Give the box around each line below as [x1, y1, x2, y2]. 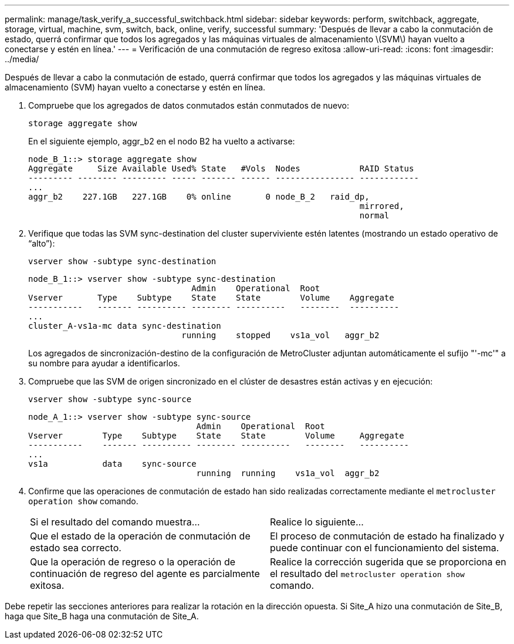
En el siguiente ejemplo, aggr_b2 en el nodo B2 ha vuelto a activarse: [28, 136, 295, 146]
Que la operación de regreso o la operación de [30, 556, 236, 568]
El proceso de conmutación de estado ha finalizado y [270, 530, 505, 542]
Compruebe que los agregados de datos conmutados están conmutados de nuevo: [28, 100, 349, 110]
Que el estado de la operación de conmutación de [30, 530, 251, 542]
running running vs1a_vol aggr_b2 [196, 468, 380, 478]
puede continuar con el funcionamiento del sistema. [270, 542, 499, 554]
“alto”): [28, 238, 55, 248]
